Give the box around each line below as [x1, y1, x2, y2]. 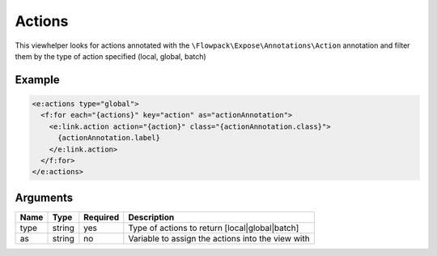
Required [83, 211, 120, 223]
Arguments [15, 190, 74, 204]
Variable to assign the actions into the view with [128, 233, 311, 244]
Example [15, 73, 60, 87]
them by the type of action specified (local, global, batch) [15, 51, 206, 61]
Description [128, 211, 175, 223]
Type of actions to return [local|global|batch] [128, 222, 299, 233]
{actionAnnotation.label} [57, 134, 161, 143]
